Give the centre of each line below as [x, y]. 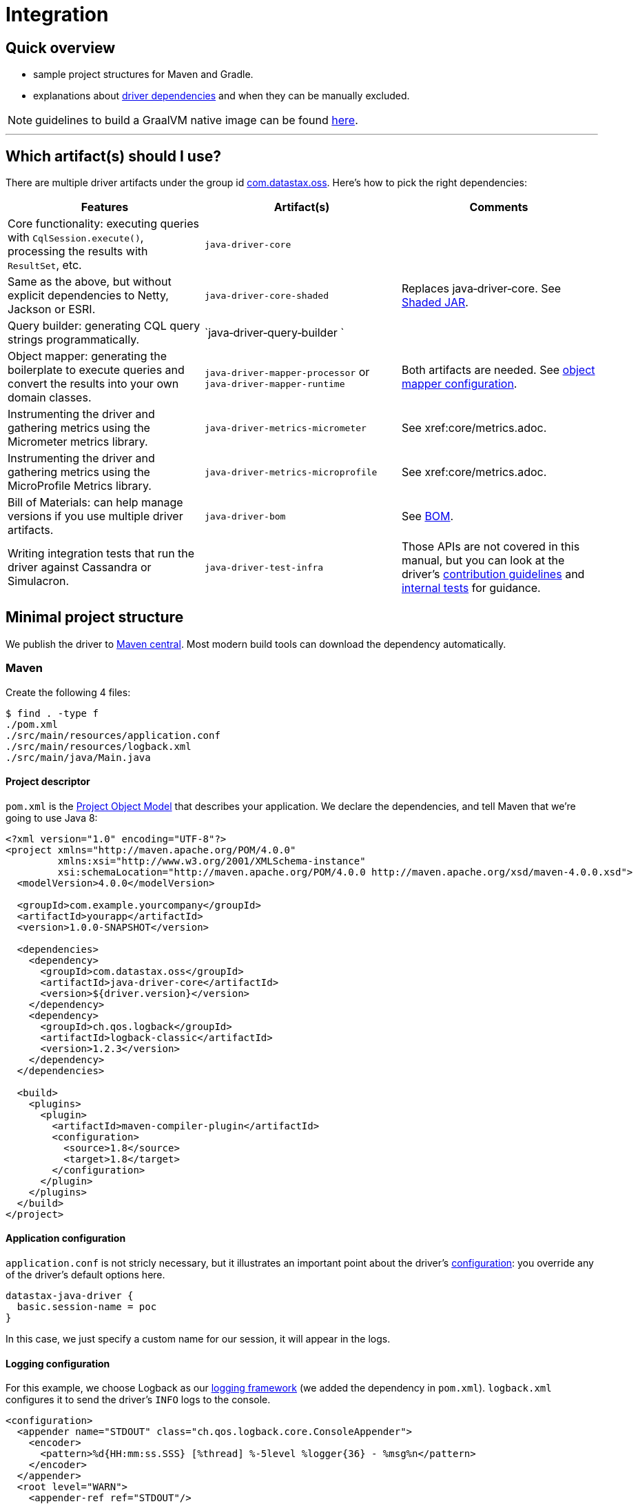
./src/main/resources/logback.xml [99, 746]
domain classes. [50, 398]
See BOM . [428, 516]
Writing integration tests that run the [101, 554]
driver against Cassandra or [80, 567]
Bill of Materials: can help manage [95, 503]
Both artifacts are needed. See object [498, 370]
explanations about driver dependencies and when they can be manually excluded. [222, 96]
